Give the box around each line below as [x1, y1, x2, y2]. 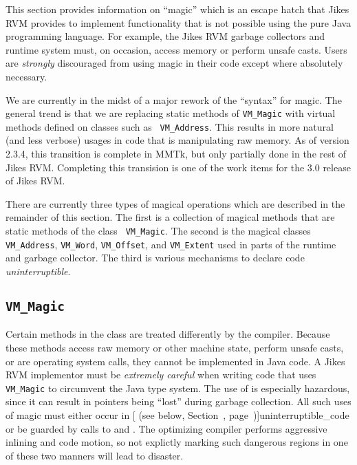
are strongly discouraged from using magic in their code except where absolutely [6, 56, 343, 70]
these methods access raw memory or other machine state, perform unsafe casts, [6, 340, 344, 354]
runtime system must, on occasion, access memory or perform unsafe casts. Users [6, 42, 347, 56]
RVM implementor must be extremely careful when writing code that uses [6, 367, 316, 382]
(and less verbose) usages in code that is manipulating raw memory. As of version [6, 133, 349, 147]
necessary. [6, 69, 47, 83]
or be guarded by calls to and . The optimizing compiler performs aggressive [6, 421, 327, 435]
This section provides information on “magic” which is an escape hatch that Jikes [6, 2, 349, 16]
